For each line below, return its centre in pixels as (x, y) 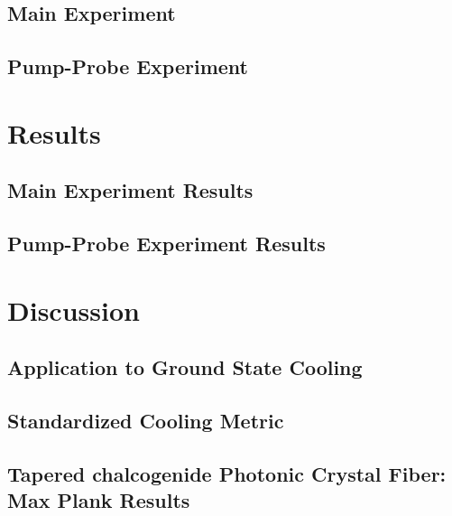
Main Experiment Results (130, 190)
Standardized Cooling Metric (146, 421)
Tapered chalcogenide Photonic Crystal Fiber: (227, 473)
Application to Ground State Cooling (185, 367)
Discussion (74, 310)
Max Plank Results (99, 500)
